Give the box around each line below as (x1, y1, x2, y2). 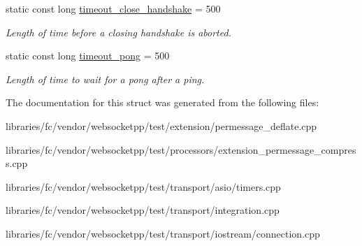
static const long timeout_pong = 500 (6, 48, 170, 63)
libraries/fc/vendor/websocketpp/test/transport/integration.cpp (6, 203, 280, 217)
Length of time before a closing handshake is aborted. (6, 24, 231, 39)
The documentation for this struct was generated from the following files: (6, 95, 319, 110)
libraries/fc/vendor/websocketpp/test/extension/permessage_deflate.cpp (6, 118, 317, 133)
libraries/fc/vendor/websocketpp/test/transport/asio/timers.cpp (6, 179, 281, 194)
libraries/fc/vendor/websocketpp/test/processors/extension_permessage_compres (6, 142, 356, 157)
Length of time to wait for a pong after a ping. (6, 71, 205, 86)
